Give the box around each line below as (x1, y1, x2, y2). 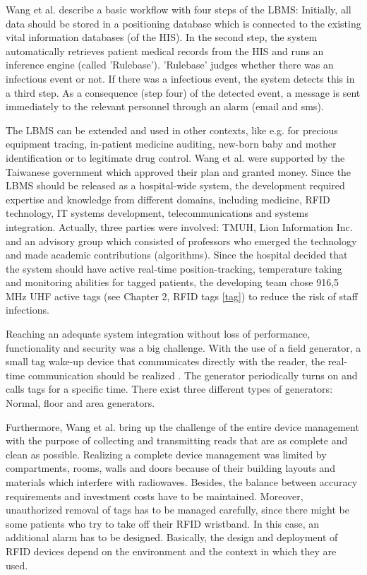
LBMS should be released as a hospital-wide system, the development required (6, 178, 345, 193)
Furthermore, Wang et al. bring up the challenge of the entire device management (6, 419, 359, 434)
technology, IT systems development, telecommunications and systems (6, 206, 309, 220)
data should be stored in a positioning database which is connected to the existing (6, 16, 361, 30)
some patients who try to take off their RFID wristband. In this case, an (6, 516, 319, 530)
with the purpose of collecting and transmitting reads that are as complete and (6, 433, 348, 448)
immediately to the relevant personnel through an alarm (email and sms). (6, 99, 324, 114)
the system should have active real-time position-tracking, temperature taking (6, 261, 342, 275)
